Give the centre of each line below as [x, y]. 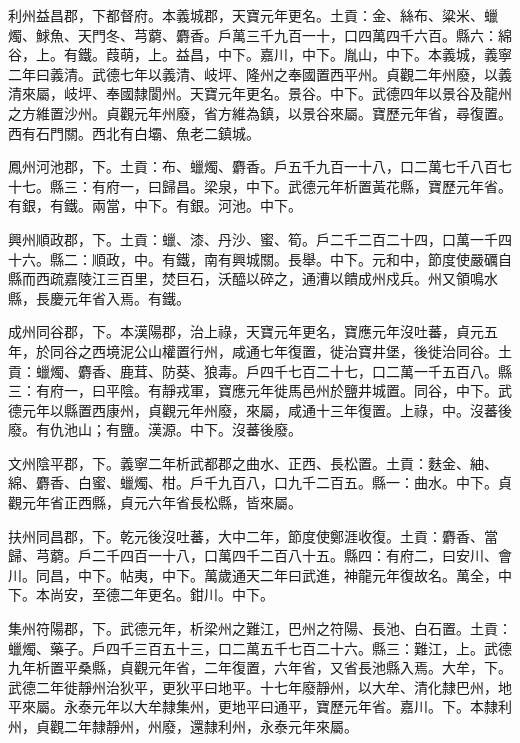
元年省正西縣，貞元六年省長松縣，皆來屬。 [161, 502]
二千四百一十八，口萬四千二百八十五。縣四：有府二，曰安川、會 [301, 555]
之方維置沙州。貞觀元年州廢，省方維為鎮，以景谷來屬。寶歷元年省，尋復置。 [260, 112]
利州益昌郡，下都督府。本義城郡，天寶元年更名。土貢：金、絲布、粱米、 [246, 15]
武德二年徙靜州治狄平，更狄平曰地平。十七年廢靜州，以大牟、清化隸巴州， [253, 686]
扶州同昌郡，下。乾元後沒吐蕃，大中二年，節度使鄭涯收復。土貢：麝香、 [246, 535]
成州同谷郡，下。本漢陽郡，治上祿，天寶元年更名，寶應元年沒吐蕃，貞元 [246, 331]
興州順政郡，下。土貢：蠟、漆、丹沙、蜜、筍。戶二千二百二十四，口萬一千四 [260, 238]
